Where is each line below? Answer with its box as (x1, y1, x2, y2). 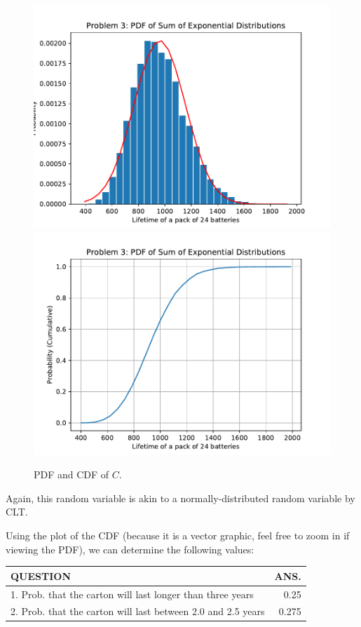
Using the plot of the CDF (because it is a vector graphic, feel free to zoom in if (6, 527, 350, 542)
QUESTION (11, 568, 71, 583)
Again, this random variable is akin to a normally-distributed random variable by (6, 490, 355, 505)
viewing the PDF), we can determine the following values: (6, 541, 254, 556)
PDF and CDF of (34, 467, 109, 482)
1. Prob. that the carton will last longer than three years (11, 586, 254, 601)
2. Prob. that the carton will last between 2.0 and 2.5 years (11, 604, 265, 619)
